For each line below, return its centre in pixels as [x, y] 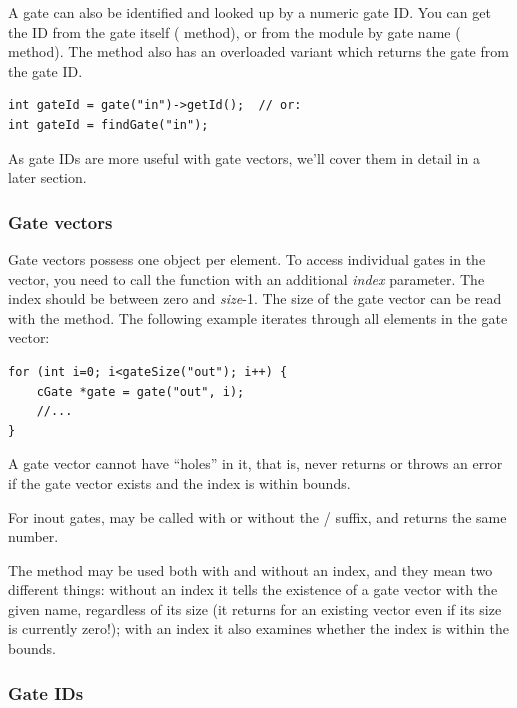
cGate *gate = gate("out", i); [140, 391]
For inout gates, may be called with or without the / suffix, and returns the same [257, 516]
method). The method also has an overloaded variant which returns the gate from [258, 51]
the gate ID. [45, 70]
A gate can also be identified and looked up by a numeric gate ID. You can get [249, 12]
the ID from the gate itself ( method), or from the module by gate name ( [234, 31]
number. [33, 536]
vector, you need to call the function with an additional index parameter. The [246, 278]
